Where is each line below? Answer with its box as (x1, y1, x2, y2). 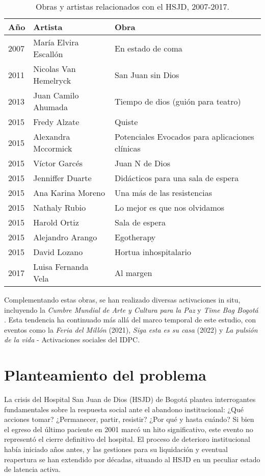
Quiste (114, 116, 138, 128)
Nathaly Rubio (33, 202, 86, 213)
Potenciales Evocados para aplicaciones (114, 131, 254, 142)
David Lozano (33, 246, 83, 258)
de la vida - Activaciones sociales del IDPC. (4, 334, 140, 345)
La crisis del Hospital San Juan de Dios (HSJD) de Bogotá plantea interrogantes (4, 394, 256, 405)
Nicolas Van (33, 63, 76, 74)
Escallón (33, 48, 63, 60)
